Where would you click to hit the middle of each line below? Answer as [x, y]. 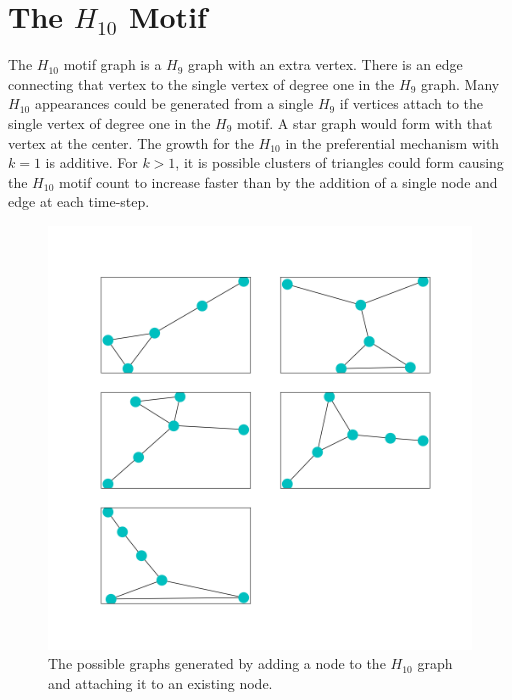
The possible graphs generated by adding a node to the [217, 663]
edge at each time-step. [79, 201]
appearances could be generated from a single [174, 103]
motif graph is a [112, 64]
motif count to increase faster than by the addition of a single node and [278, 181]
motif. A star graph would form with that [365, 122]
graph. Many [460, 83]
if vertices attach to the [411, 103]
